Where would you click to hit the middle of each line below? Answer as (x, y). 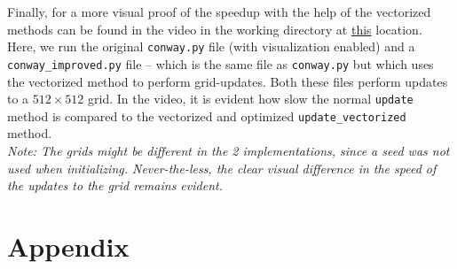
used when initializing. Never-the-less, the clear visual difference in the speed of (222, 168)
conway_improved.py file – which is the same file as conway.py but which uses (221, 63)
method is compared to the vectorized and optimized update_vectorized (207, 115)
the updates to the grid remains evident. (115, 185)
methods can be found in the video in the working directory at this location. (215, 29)
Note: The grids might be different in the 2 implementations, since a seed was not (228, 150)
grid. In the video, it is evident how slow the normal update (251, 99)
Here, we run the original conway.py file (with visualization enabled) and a (211, 46)
